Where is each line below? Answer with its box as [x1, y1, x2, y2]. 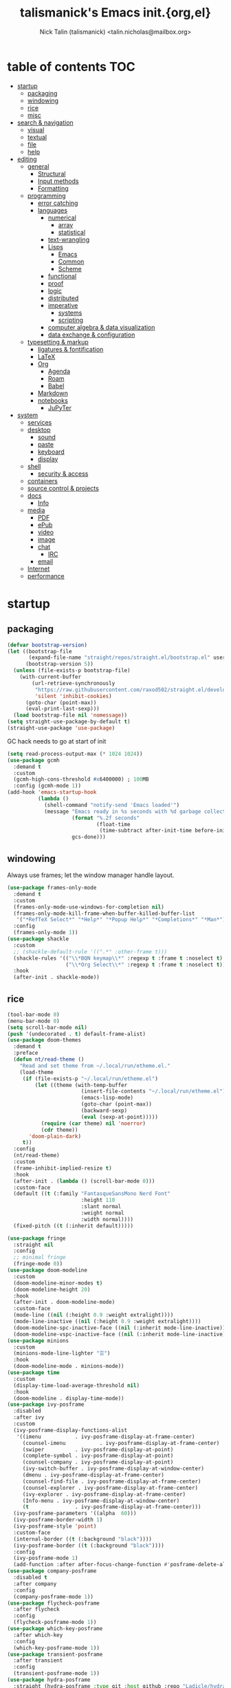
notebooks [37, 396, 69, 404]
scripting [58, 315, 84, 324]
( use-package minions [7, 1337, 69, 1344]
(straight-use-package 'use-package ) [7, 725, 115, 732]
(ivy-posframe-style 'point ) [13, 1523, 97, 1530]
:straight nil [13, 1241, 54, 1248]
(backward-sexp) [80, 1107, 128, 1115]
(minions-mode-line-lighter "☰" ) [13, 1350, 111, 1357]
